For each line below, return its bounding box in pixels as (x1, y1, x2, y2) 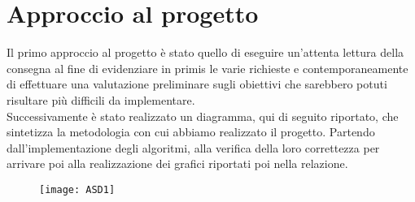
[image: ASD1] (39, 183, 116, 196)
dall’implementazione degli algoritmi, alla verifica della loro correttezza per (7, 139, 380, 156)
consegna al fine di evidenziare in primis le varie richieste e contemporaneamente (7, 59, 408, 76)
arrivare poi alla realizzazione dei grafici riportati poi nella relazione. (7, 155, 348, 172)
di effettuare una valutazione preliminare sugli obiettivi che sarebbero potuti (7, 75, 387, 92)
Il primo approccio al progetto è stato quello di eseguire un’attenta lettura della (7, 44, 404, 61)
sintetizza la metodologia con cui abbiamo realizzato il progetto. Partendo (7, 123, 375, 140)
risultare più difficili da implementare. (7, 91, 195, 108)
